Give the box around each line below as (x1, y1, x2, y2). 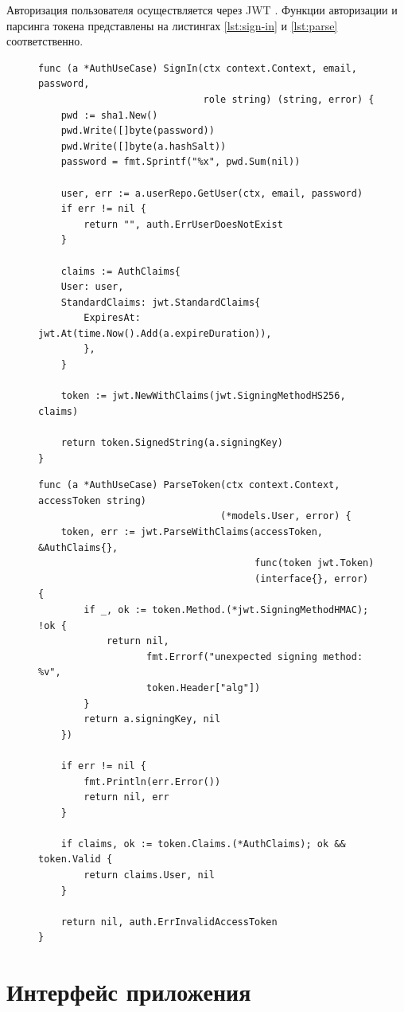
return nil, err (84, 791, 169, 803)
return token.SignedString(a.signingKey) (60, 437, 283, 449)
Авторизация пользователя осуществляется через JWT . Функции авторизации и (6, 2, 398, 18)
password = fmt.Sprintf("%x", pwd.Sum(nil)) (60, 156, 301, 168)
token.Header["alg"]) (146, 682, 261, 694)
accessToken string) (38, 494, 147, 506)
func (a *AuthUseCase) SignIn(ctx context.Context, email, (38, 62, 357, 74)
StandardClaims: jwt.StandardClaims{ (60, 296, 261, 308)
